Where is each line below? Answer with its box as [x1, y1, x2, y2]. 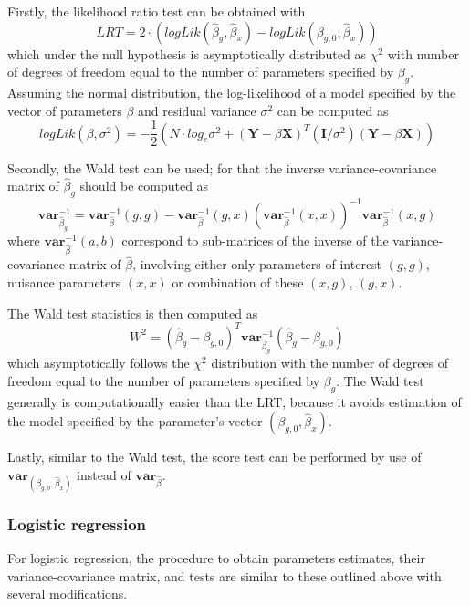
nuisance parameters [7, 272, 121, 291]
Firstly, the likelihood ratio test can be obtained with [7, 2, 306, 20]
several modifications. [7, 584, 128, 603]
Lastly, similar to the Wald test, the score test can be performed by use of [7, 447, 422, 466]
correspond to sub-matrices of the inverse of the [121, 231, 389, 250]
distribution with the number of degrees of [211, 353, 449, 372]
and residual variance [138, 100, 256, 120]
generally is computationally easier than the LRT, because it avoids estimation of [7, 392, 462, 411]
